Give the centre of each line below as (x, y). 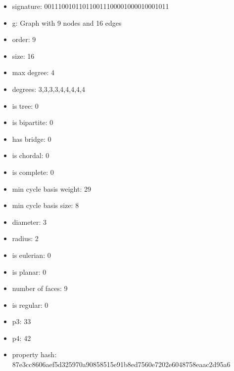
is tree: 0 (25, 105)
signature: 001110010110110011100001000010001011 (91, 6)
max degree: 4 (33, 72)
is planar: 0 (29, 271)
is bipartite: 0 (33, 122)
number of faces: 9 (40, 288)
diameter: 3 (29, 222)
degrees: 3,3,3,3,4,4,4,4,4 (48, 89)
